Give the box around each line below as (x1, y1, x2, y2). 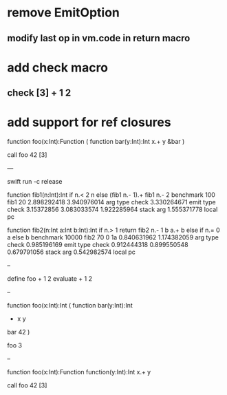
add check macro (7, 60, 109, 75)
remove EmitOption (7, 5, 120, 21)
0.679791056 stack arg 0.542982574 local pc (7, 248, 136, 256)
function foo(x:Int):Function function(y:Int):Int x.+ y (7, 368, 151, 376)
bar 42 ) (7, 328, 30, 337)
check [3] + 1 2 (7, 87, 72, 99)
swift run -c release (7, 178, 63, 186)
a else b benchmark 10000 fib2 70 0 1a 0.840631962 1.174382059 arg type (7, 233, 219, 242)
